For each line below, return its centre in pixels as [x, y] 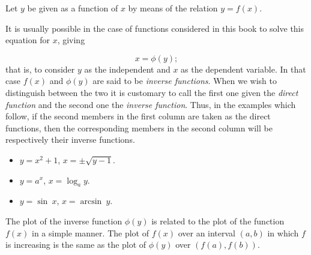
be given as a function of [73, 8]
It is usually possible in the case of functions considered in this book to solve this [155, 28]
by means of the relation [173, 8]
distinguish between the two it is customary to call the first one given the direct [152, 92]
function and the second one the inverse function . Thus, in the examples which [151, 104]
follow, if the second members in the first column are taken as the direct [138, 116]
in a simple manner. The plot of [90, 232]
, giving [71, 40]
